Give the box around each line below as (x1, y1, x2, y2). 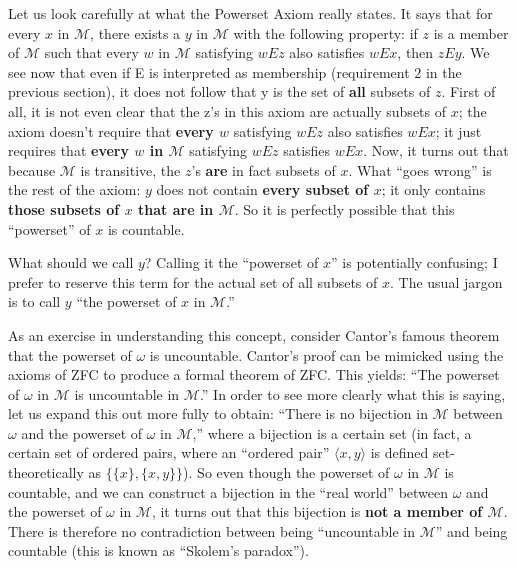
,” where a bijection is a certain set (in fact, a (192, 422, 472, 443)
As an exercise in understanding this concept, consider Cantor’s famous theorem (8, 324, 500, 345)
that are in (138, 198, 214, 219)
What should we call (8, 252, 134, 273)
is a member (433, 22, 509, 43)
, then (397, 42, 434, 63)
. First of (441, 81, 496, 102)
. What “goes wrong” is (348, 159, 492, 180)
